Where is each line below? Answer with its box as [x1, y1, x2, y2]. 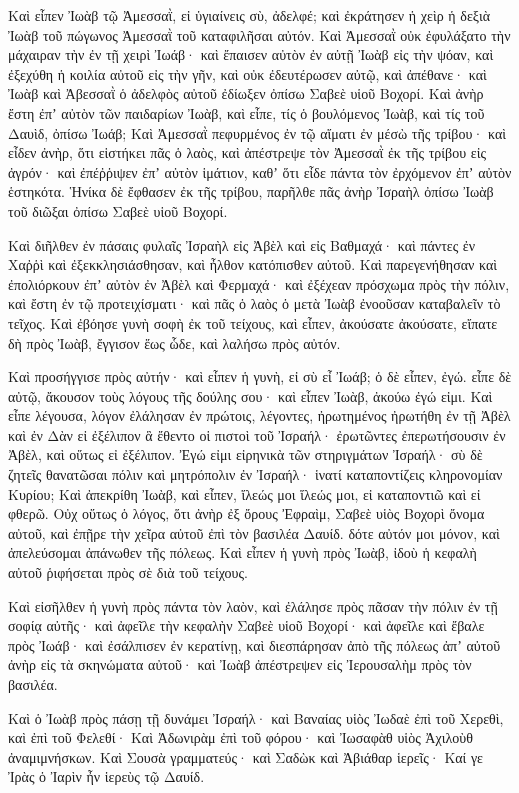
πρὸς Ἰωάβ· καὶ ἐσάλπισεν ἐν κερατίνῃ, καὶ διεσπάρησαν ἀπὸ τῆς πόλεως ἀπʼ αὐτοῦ [8, 634, 501, 655]
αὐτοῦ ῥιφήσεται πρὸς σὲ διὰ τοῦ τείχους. [8, 562, 248, 583]
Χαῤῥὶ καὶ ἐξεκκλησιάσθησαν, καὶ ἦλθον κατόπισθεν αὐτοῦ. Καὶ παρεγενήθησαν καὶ [8, 254, 498, 275]
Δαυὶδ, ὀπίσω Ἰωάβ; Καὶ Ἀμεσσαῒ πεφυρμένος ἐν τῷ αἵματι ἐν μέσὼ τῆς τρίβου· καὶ [8, 122, 507, 143]
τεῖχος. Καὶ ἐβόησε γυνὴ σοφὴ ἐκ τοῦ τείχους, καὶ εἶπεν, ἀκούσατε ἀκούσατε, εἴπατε [8, 312, 498, 333]
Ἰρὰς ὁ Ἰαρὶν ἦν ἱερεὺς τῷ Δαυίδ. [8, 766, 205, 787]
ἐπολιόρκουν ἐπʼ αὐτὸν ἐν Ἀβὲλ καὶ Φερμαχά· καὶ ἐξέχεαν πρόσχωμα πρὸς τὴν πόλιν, [8, 273, 510, 294]
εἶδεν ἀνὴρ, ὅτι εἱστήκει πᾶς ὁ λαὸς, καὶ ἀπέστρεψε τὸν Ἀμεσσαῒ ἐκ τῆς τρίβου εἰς [8, 142, 487, 163]
